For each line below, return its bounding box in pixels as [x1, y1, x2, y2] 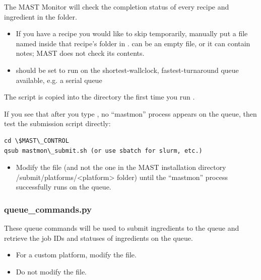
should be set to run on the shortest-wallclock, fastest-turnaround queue [16, 64, 239, 75]
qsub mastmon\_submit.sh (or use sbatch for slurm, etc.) [4, 147, 203, 154]
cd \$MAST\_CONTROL [4, 137, 69, 144]
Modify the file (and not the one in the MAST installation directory [16, 162, 226, 172]
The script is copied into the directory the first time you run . [4, 91, 195, 102]
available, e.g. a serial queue [16, 74, 102, 85]
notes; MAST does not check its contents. [16, 48, 145, 58]
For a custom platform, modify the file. [16, 249, 137, 260]
